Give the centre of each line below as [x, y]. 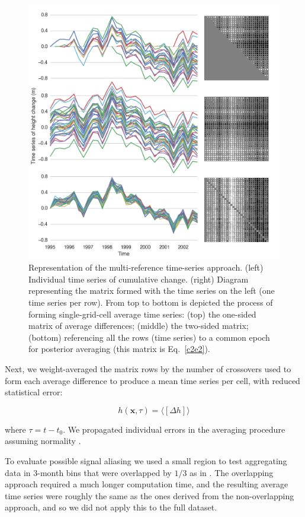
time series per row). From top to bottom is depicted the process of [151, 302]
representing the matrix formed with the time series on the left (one [152, 291]
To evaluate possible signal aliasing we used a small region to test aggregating [146, 460]
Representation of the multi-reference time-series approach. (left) [146, 267]
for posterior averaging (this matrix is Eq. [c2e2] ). [119, 349]
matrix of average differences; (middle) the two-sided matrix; [139, 326]
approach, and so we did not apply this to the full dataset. [111, 507]
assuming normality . [43, 441]
